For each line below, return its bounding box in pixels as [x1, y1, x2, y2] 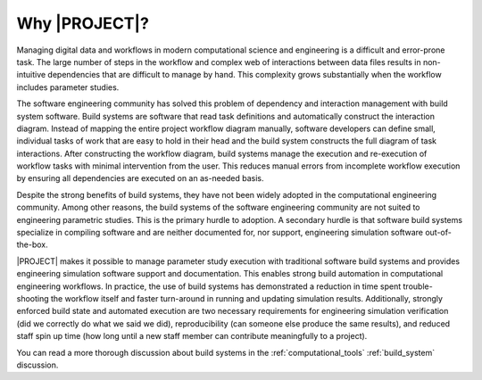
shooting [16, 293, 49, 303]
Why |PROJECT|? [16, 13, 149, 33]
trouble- [403, 281, 433, 292]
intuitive [16, 70, 46, 80]
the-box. [16, 239, 48, 250]
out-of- [425, 227, 453, 238]
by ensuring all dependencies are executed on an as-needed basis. [16, 173, 264, 184]
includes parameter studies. [16, 81, 120, 93]
